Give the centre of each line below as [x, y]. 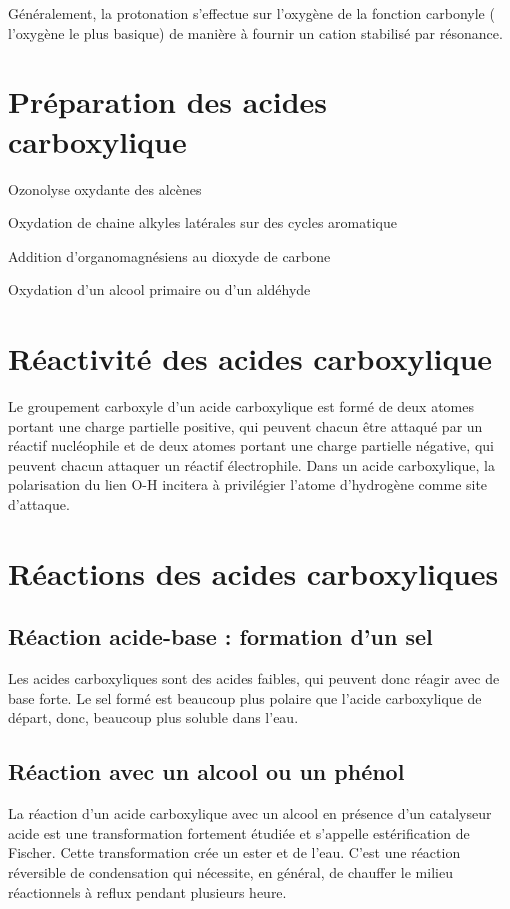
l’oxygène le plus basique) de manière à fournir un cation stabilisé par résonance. [255, 32]
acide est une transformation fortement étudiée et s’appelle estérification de [239, 832]
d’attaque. [39, 503]
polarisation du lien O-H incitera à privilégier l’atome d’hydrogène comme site [248, 484]
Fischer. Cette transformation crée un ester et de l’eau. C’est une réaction [234, 852]
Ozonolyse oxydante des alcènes [105, 188]
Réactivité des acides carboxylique [250, 358]
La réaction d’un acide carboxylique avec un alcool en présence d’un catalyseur [250, 813]
